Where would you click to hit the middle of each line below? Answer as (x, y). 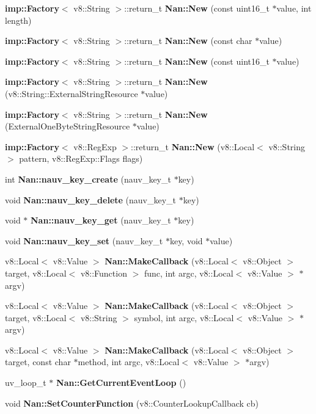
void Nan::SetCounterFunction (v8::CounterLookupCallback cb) (132, 403)
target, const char (38, 362)
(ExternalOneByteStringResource (68, 126)
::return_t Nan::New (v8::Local (193, 146)
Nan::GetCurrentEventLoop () (121, 383)
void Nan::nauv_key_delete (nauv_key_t (91, 199)
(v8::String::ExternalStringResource (72, 93)
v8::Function (104, 273)
